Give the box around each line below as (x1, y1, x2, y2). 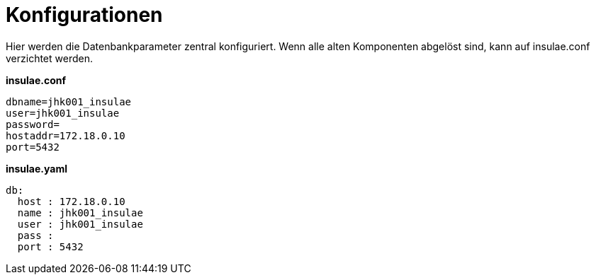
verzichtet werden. (6, 52, 93, 64)
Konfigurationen (6, 3, 163, 27)
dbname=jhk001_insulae (6, 95, 132, 107)
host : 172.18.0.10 (17, 195, 125, 207)
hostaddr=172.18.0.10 (6, 129, 125, 141)
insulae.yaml (6, 162, 67, 175)
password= (6, 118, 60, 130)
